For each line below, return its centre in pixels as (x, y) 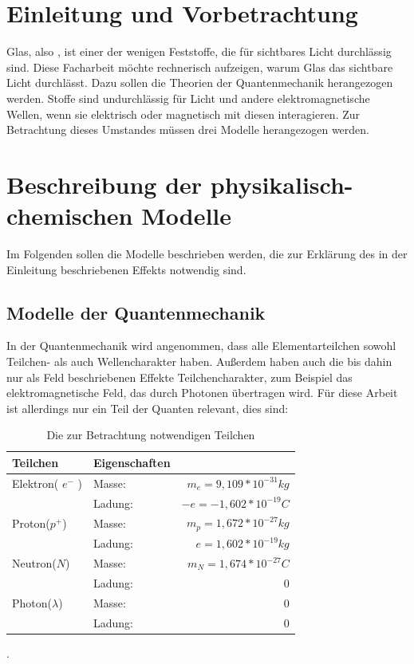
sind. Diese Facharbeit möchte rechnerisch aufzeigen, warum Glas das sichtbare (200, 67)
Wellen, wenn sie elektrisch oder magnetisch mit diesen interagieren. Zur (183, 114)
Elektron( (35, 483)
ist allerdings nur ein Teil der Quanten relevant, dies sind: (148, 408)
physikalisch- (282, 184)
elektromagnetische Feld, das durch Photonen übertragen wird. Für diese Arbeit (202, 393)
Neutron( (34, 563)
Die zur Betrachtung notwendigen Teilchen (151, 435)
